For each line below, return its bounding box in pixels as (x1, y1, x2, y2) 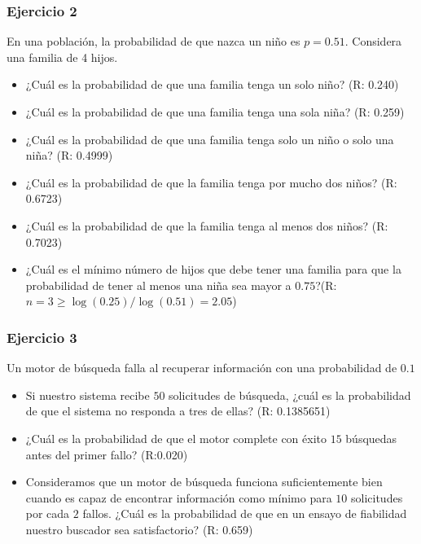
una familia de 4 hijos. (7, 48, 118, 65)
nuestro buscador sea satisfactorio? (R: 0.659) (25, 520, 253, 537)
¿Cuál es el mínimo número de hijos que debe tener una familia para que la (25, 261, 401, 278)
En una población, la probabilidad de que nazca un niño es (7, 33, 300, 50)
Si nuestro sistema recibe (25, 386, 150, 403)
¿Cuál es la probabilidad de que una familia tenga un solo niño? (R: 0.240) (25, 76, 399, 93)
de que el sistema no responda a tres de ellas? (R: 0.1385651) (25, 402, 331, 419)
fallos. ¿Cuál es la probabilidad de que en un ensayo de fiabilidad (82, 505, 407, 522)
